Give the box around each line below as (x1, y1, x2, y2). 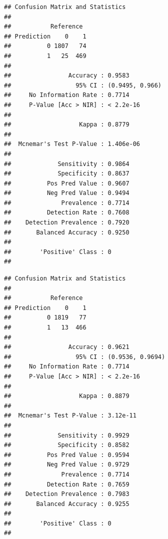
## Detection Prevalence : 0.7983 (4, 490, 129, 498)
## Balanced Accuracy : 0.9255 (4, 500, 129, 507)
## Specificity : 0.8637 (4, 170, 129, 177)
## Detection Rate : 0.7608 (4, 209, 129, 216)
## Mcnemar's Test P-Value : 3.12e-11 (4, 412, 136, 419)
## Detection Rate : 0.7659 (4, 480, 129, 488)
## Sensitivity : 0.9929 (4, 431, 129, 439)
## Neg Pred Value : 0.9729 (4, 461, 129, 468)
